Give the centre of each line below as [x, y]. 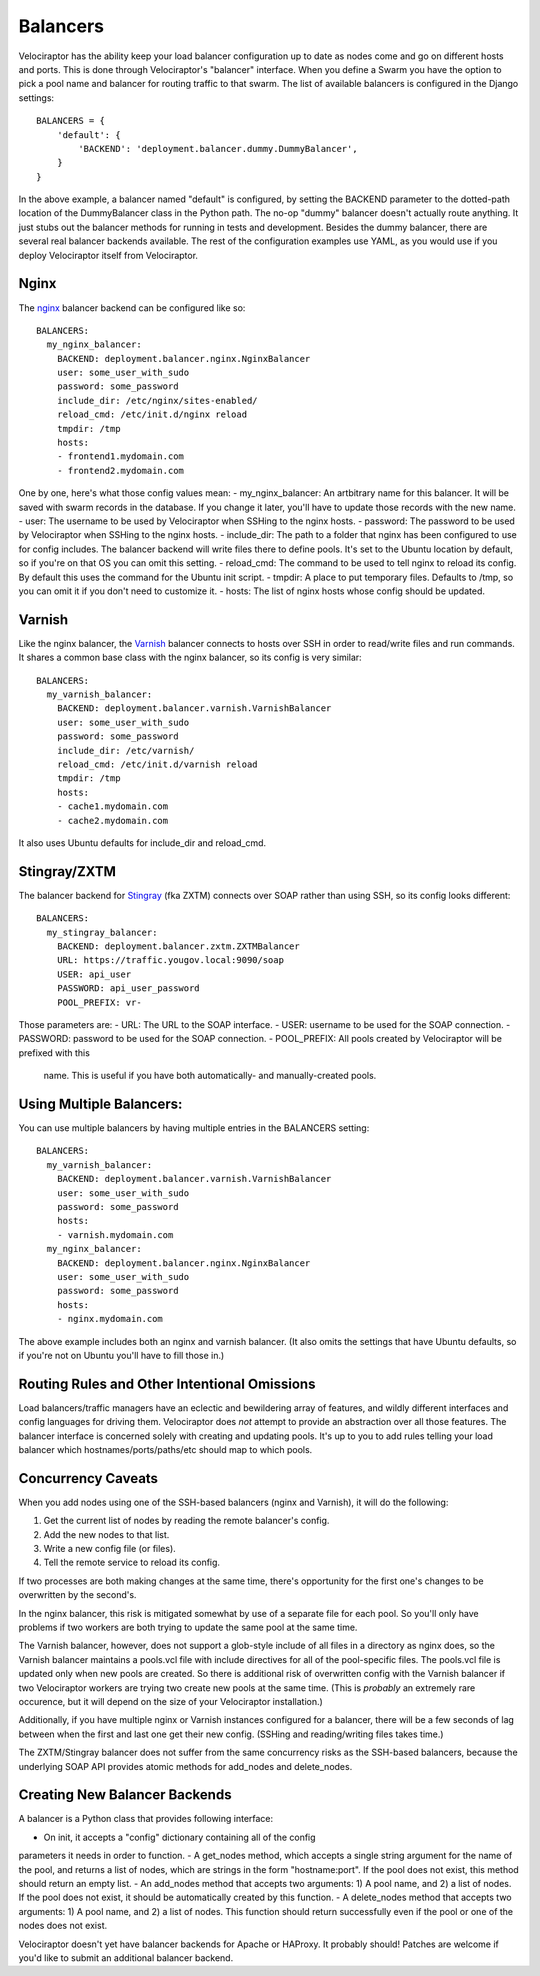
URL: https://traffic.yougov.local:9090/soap [170, 960]
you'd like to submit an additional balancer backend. [126, 1957]
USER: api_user [94, 974]
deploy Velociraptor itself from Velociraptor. [108, 255]
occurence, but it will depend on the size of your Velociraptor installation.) [171, 1701]
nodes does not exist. [63, 1926]
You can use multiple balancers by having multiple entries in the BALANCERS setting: [194, 1128]
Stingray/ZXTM [67, 871]
